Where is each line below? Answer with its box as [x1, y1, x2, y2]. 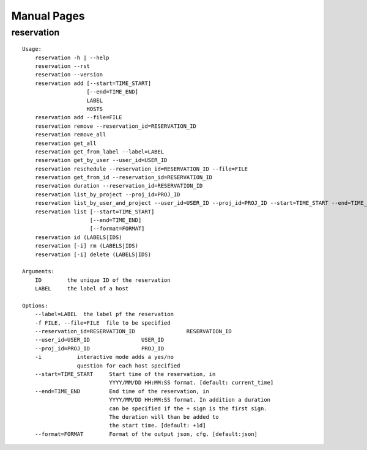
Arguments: [22, 268, 55, 275]
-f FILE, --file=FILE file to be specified [34, 319, 171, 326]
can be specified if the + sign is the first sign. [109, 405, 267, 412]
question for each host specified [76, 362, 180, 369]
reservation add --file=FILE [34, 114, 122, 121]
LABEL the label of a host [34, 285, 129, 292]
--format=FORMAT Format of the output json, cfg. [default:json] [34, 430, 258, 437]
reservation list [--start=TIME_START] [34, 208, 155, 215]
